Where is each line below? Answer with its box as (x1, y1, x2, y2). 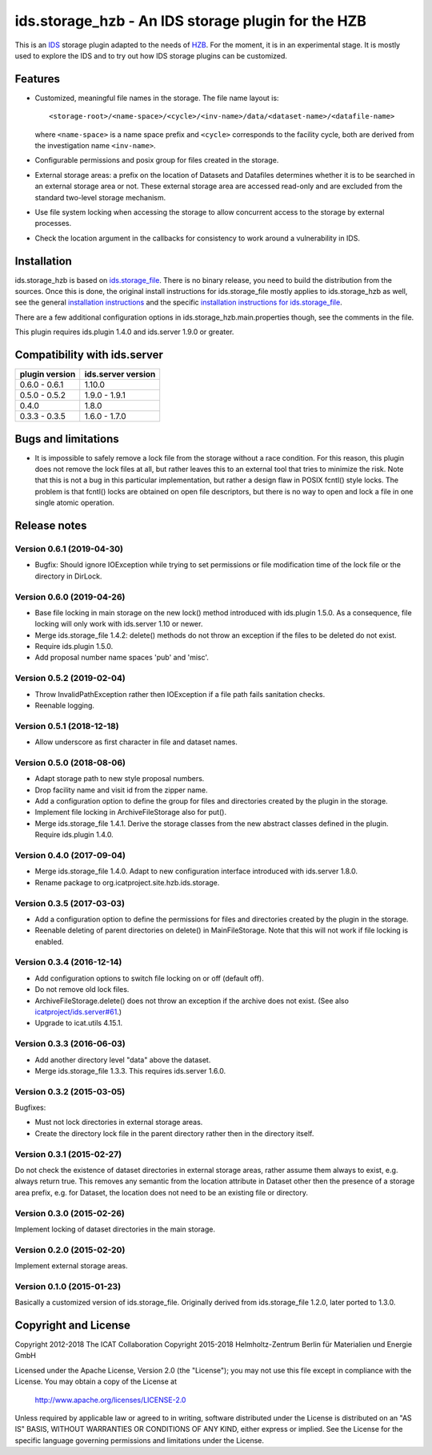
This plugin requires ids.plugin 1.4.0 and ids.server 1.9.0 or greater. (14, 327, 234, 337)
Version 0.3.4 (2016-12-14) (14, 957, 122, 968)
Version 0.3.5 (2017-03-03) (14, 897, 126, 909)
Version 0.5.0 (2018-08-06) (14, 757, 126, 768)
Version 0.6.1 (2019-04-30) (14, 543, 124, 554)
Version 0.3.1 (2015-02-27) (14, 1148, 122, 1159)
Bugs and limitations (14, 432, 119, 445)
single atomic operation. (34, 498, 115, 508)
